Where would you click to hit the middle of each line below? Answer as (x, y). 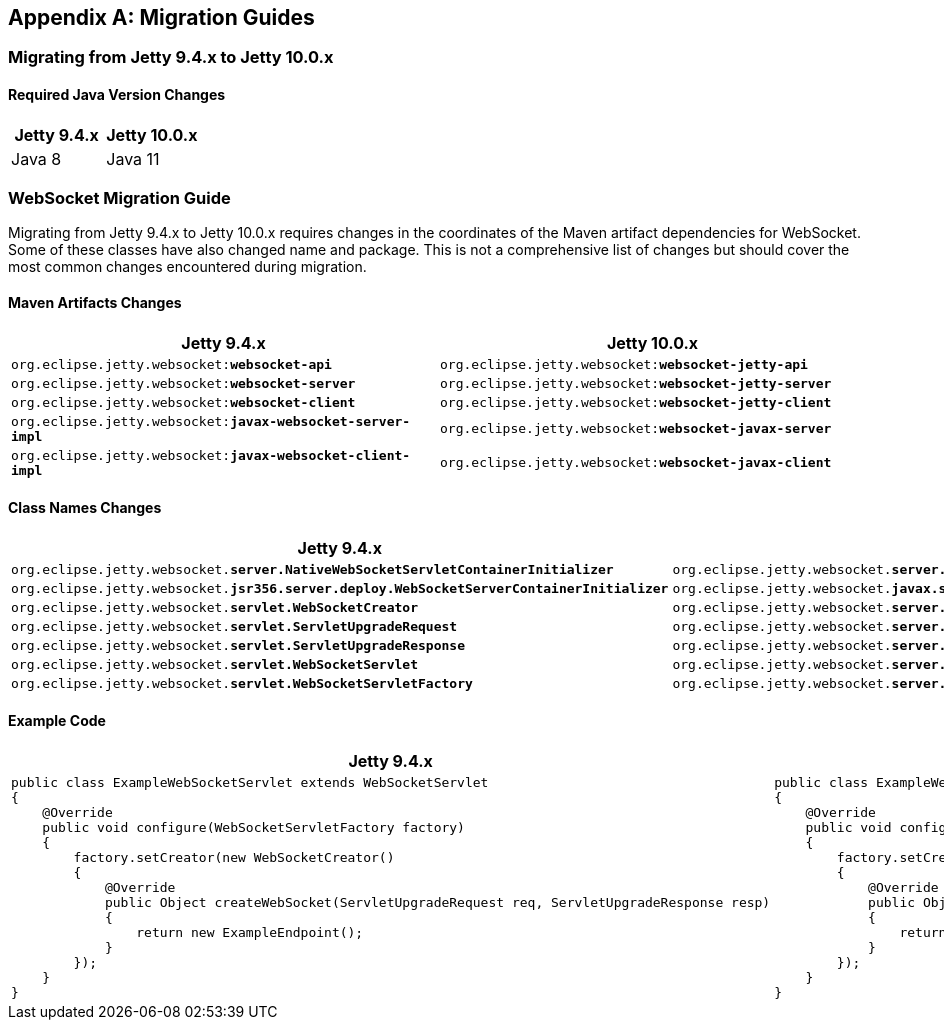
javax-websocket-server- (320, 421)
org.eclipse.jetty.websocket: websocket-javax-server (636, 429)
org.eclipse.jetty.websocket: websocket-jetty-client (636, 402)
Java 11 (133, 158)
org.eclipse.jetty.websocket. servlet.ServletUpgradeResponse (238, 645)
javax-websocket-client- (320, 455)
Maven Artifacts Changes (95, 302)
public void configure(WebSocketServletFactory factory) (253, 828)
